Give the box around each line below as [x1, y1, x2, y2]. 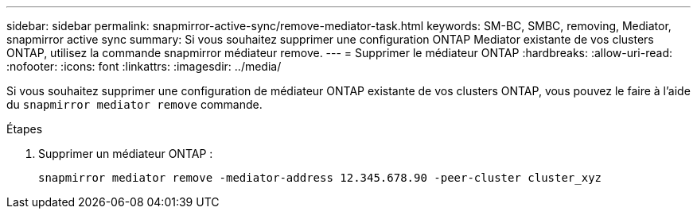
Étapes [6, 122, 43, 136]
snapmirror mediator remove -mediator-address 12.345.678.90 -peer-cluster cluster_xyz [38, 171, 602, 184]
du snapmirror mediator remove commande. [6, 98, 263, 111]
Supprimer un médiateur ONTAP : [38, 147, 213, 160]
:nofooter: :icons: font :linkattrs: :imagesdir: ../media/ [6, 60, 282, 73]
